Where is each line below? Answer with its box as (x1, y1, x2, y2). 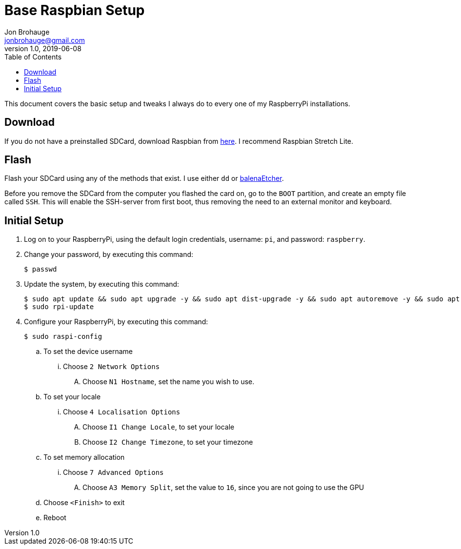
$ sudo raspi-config (24, 333, 102, 341)
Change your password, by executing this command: (24, 250, 194, 259)
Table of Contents (4, 52, 62, 61)
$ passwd (24, 265, 57, 274)
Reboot (43, 513, 66, 522)
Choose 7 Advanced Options (63, 468, 164, 477)
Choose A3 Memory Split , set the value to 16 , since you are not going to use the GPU (82, 483, 364, 492)
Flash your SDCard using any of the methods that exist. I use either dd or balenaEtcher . (4, 174, 284, 183)
